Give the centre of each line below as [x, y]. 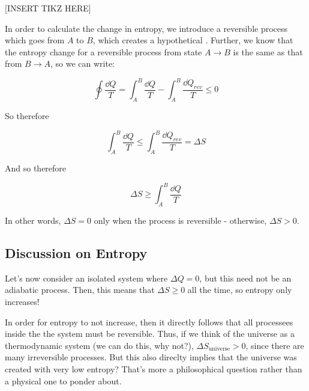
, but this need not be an [245, 278]
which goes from [35, 40]
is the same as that [268, 51]
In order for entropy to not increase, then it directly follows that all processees [149, 322]
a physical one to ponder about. [63, 380]
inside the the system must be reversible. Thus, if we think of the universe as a [150, 334]
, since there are [275, 345]
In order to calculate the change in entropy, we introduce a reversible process [146, 28]
